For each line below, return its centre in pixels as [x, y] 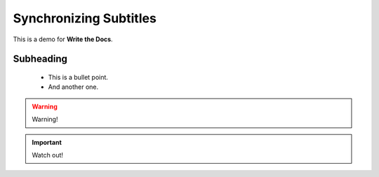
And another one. [73, 87]
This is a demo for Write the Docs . [63, 39]
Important [47, 142]
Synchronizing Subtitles [85, 18]
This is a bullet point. [78, 77]
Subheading [40, 59]
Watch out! [47, 155]
